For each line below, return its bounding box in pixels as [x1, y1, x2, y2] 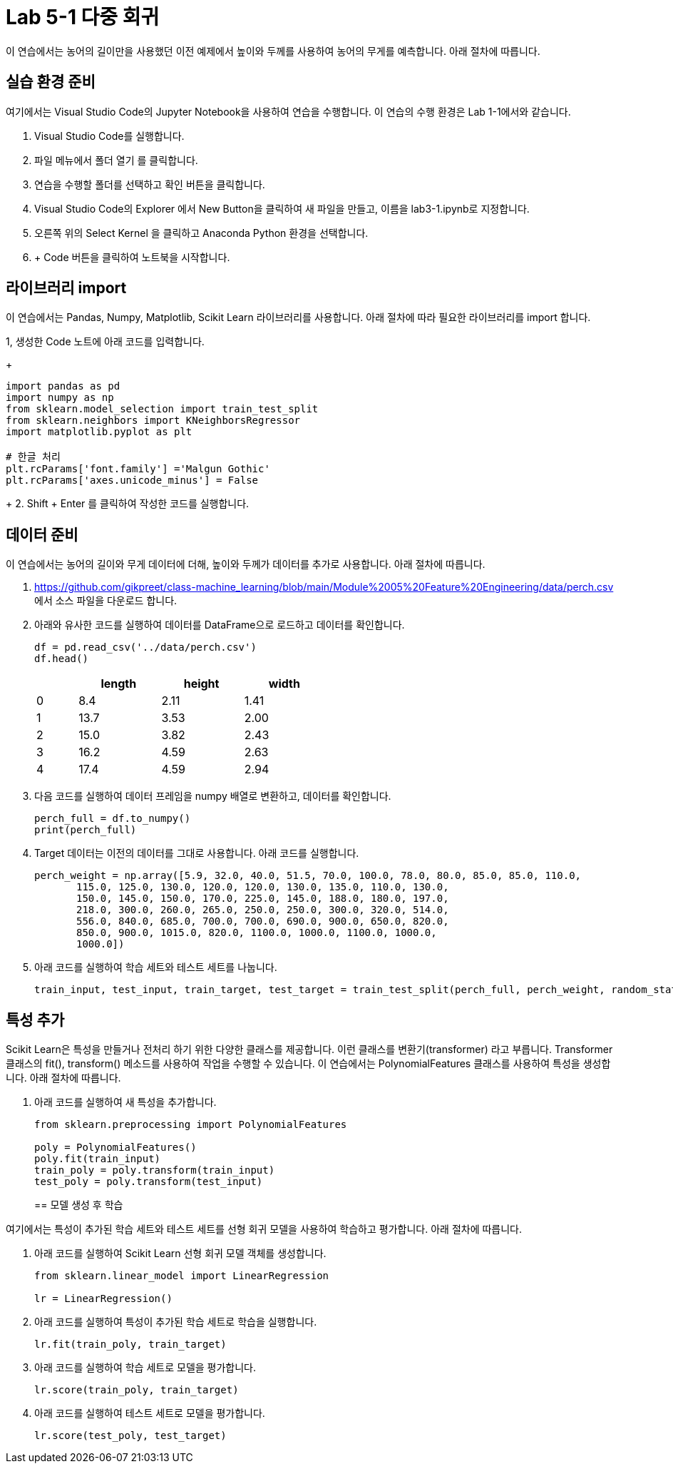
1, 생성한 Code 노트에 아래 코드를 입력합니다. [6, 335, 205, 348]
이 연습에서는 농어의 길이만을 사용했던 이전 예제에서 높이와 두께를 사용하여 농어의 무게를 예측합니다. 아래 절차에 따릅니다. [6, 44, 540, 57]
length [101, 676, 137, 691]
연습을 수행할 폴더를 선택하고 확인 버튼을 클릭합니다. [34, 178, 265, 190]
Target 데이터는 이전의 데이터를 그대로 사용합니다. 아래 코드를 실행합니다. [34, 847, 359, 860]
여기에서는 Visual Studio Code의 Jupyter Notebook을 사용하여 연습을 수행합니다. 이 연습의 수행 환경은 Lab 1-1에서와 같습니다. [6, 105, 571, 118]
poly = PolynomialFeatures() [34, 1142, 197, 1154]
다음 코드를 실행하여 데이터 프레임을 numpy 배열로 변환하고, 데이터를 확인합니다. [34, 790, 391, 803]
